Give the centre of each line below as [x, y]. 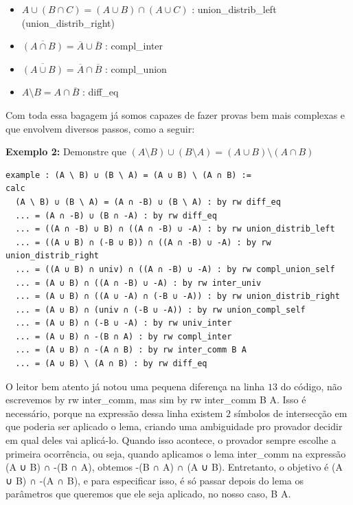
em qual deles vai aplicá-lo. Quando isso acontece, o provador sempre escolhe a [171, 440]
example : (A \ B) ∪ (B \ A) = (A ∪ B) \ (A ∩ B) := [128, 175]
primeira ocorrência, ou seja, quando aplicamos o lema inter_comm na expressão [176, 453]
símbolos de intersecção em [291, 413]
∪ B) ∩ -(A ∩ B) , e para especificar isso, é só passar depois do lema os [155, 480]
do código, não [311, 386]
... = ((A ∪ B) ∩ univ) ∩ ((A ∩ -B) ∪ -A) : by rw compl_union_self [175, 269]
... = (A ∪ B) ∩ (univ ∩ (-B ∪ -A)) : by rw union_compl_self [160, 310]
